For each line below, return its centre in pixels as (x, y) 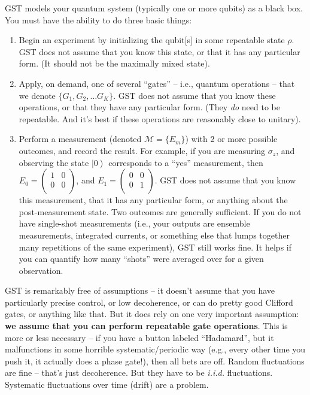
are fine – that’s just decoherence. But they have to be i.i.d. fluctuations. (139, 373)
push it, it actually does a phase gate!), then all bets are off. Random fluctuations (155, 361)
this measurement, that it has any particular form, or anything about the (153, 200)
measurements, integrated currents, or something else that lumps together (154, 235)
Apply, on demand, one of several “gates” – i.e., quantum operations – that (157, 83)
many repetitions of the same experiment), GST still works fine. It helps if (155, 247)
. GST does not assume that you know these (194, 95)
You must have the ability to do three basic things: (98, 19)
